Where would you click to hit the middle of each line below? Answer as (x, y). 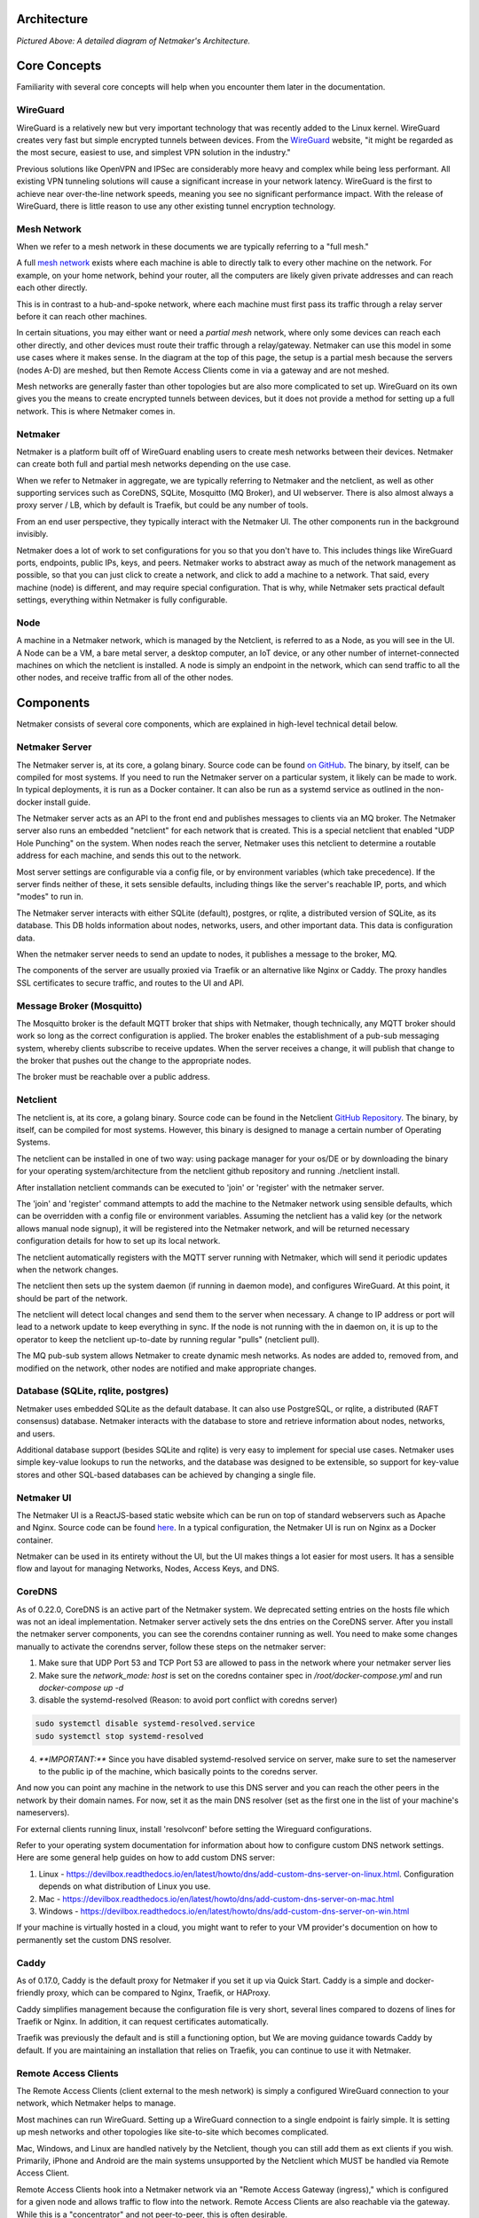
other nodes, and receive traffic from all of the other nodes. (125, 678)
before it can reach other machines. (82, 316)
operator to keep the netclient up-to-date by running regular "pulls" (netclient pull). (168, 1339)
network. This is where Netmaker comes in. (96, 411)
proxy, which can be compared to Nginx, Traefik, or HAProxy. (158, 1993)
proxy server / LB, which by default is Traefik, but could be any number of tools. (162, 505)
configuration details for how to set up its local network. (118, 1241)
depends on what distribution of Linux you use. (125, 1886)
